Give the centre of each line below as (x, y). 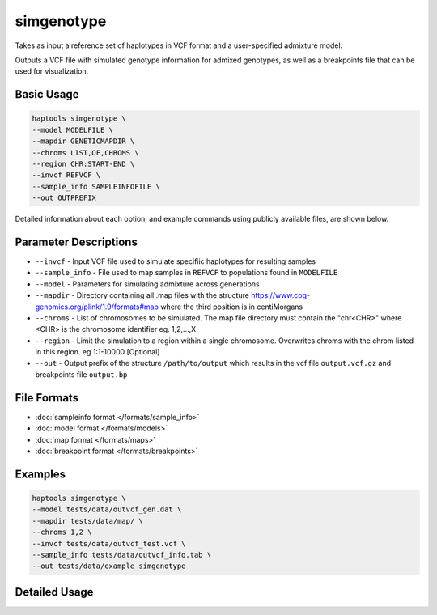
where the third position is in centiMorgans (232, 307)
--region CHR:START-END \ (83, 163)
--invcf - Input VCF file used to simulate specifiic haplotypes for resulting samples (175, 261)
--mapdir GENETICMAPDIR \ (83, 141)
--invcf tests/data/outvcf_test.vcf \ (109, 543)
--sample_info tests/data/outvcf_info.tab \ (122, 555)
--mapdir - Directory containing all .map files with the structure (142, 295)
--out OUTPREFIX (64, 198)
